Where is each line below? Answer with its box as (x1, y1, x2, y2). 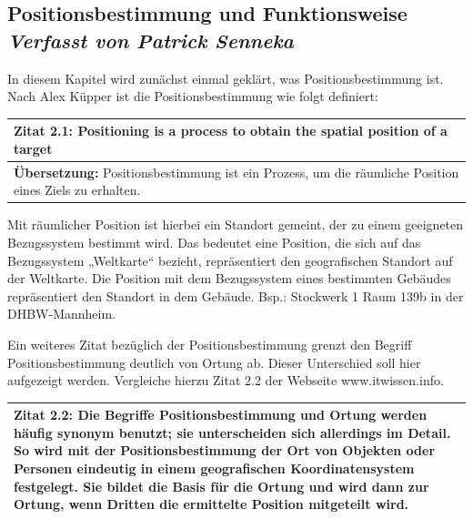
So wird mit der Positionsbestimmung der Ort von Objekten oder (14, 441, 436, 460)
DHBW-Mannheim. (7, 304, 116, 323)
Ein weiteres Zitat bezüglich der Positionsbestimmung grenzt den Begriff (7, 334, 412, 353)
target (14, 138, 53, 158)
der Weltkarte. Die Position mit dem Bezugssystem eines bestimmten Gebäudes (7, 269, 451, 288)
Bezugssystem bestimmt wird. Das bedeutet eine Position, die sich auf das (7, 233, 421, 251)
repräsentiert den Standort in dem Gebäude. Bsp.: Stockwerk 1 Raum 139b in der (7, 286, 464, 305)
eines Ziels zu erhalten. (14, 180, 141, 199)
